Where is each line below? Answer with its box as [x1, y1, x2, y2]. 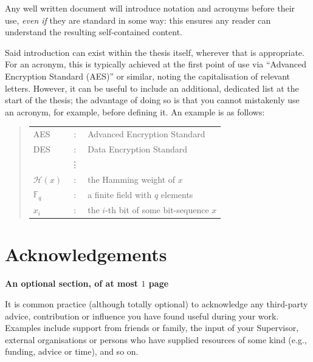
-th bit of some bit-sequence [105, 203, 209, 216]
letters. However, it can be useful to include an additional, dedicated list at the [5, 81, 299, 94]
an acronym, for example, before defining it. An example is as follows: [5, 105, 265, 118]
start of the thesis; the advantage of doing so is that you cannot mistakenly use [5, 94, 300, 106]
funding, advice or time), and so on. [5, 345, 139, 358]
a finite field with [88, 188, 152, 200]
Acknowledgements [5, 242, 167, 267]
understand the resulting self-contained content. [5, 26, 182, 38]
